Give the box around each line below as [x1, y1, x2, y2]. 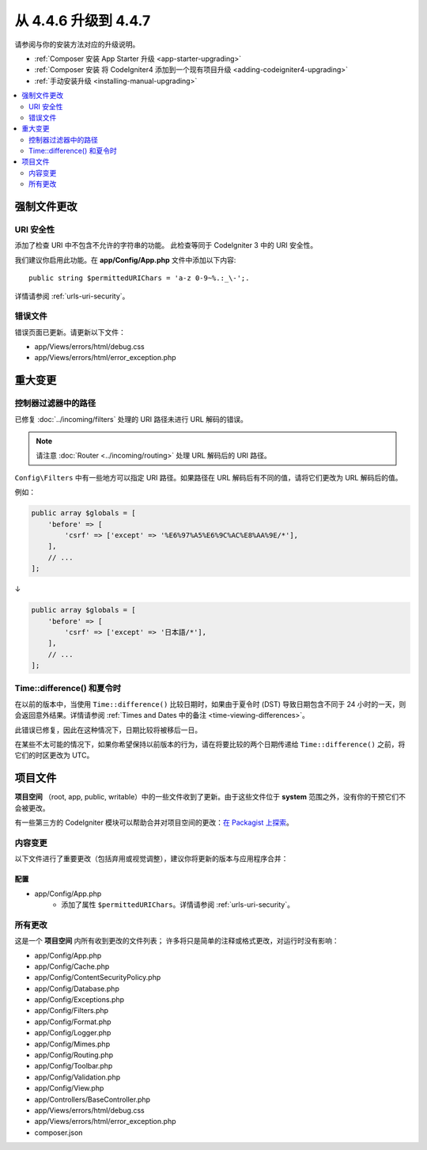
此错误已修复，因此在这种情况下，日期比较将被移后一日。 [14, 725, 202, 734]
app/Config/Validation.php [34, 1072, 121, 1082]
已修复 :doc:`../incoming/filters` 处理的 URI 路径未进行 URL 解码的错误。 [14, 414, 248, 423]
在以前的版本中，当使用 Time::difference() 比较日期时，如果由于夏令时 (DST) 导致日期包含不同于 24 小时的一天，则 [14, 699, 406, 708]
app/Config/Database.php [34, 984, 120, 993]
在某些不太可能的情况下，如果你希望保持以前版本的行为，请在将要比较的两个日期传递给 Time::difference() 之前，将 [14, 739, 406, 749]
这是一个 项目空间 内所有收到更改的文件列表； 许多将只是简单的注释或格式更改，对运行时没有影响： [14, 936, 339, 946]
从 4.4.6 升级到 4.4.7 [14, 12, 151, 29]
